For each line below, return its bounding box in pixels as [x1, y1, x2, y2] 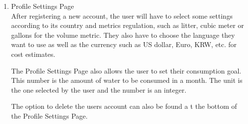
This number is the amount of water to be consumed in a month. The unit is [11, 75, 243, 85]
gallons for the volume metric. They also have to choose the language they [11, 29, 235, 40]
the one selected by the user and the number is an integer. [11, 84, 187, 95]
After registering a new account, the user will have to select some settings [11, 10, 233, 21]
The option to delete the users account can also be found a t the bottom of [11, 101, 237, 111]
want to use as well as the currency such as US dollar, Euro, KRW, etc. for [11, 39, 237, 50]
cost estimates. [11, 49, 55, 59]
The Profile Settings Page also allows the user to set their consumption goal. [11, 65, 242, 75]
